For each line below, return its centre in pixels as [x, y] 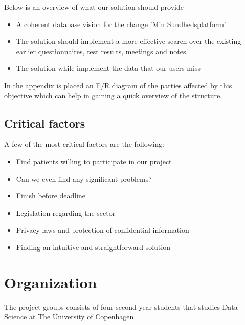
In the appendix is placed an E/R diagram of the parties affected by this [118, 85]
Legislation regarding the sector [66, 212]
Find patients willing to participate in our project [94, 161]
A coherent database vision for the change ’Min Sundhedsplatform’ [121, 24]
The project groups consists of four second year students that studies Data [121, 306]
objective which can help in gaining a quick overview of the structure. [113, 95]
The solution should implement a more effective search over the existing [129, 41]
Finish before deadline [51, 196]
